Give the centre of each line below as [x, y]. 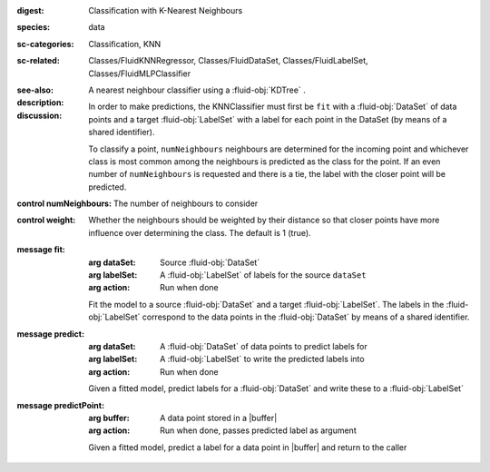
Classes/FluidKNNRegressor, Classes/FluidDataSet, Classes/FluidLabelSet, [228, 61]
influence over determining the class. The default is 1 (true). [200, 232]
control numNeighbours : [64, 203]
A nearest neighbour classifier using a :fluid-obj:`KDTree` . [197, 90]
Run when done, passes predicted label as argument [259, 430]
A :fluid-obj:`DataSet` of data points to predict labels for [264, 346]
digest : [30, 10]
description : [40, 103]
